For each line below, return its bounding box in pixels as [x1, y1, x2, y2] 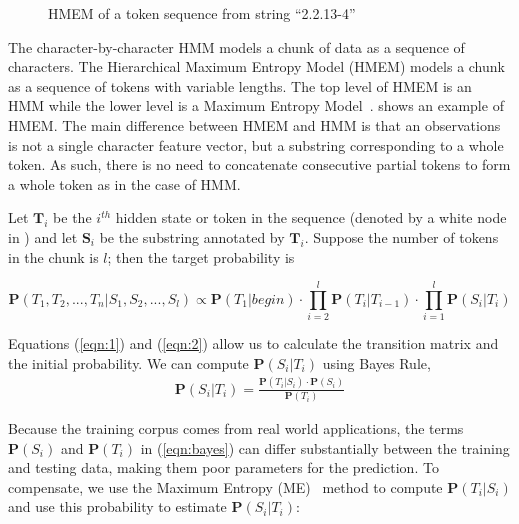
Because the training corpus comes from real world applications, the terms [8, 418, 464, 439]
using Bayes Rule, [322, 352, 431, 373]
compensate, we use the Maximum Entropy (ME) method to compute [8, 476, 443, 497]
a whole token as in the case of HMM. [8, 173, 241, 194]
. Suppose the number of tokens [304, 226, 499, 247]
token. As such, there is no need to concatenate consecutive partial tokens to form [8, 154, 511, 175]
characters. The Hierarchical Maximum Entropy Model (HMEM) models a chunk [8, 56, 505, 77]
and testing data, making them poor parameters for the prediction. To [8, 457, 439, 478]
